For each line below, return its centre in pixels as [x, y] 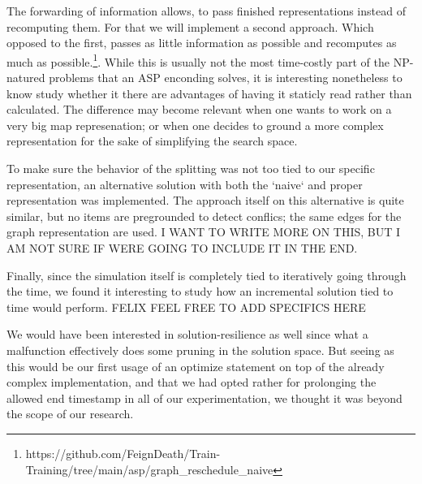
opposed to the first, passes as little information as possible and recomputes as [202, 43]
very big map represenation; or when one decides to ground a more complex [195, 125]
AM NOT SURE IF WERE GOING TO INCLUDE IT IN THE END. [182, 247]
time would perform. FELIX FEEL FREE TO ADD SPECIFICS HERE [186, 307]
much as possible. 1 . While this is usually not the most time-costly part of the [198, 60]
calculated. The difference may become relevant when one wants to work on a [199, 109]
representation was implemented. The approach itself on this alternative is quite [205, 200]
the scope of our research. [70, 414]
